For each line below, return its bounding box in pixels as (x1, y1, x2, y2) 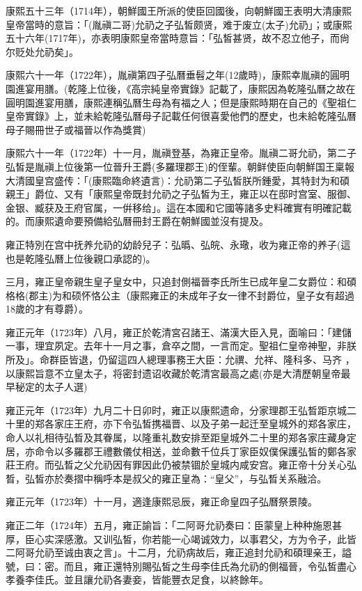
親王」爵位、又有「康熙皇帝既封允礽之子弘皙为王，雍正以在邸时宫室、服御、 (6, 187, 356, 201)
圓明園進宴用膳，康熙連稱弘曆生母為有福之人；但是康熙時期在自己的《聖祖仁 (6, 95, 356, 109)
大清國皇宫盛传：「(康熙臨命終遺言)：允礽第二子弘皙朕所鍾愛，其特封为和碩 (6, 173, 349, 187)
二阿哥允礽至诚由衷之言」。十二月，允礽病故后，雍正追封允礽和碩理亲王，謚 (6, 545, 352, 560)
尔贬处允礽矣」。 (6, 44, 79, 58)
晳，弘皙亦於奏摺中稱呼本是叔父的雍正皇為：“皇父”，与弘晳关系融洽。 (6, 471, 327, 485)
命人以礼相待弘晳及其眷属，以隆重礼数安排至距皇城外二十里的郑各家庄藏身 (6, 430, 347, 445)
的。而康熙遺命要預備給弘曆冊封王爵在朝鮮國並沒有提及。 (6, 214, 269, 228)
